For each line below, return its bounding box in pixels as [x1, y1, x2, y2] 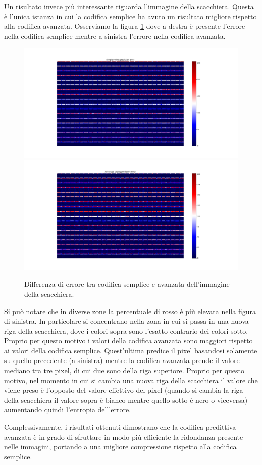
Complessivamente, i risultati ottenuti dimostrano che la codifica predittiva [4, 422, 236, 432]
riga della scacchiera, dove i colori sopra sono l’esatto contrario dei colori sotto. [4, 325, 248, 336]
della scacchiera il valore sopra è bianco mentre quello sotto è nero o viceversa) [4, 394, 248, 405]
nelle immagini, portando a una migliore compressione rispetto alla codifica [4, 441, 237, 452]
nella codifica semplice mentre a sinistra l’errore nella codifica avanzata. [4, 30, 226, 41]
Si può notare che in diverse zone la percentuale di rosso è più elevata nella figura [4, 305, 256, 316]
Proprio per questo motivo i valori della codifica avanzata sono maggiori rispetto [4, 335, 253, 346]
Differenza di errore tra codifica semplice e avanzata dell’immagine [24, 279, 230, 289]
